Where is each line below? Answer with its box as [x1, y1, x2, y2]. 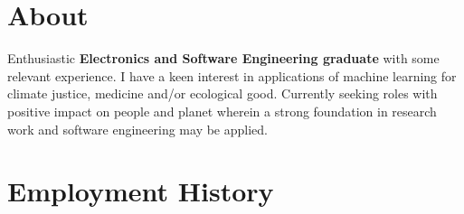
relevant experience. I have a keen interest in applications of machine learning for [7, 66, 457, 85]
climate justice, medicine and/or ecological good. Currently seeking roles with [7, 84, 438, 103]
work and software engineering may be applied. [7, 119, 268, 138]
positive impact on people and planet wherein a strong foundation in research [7, 101, 437, 120]
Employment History [7, 172, 274, 209]
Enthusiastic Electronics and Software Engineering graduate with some [7, 49, 440, 68]
